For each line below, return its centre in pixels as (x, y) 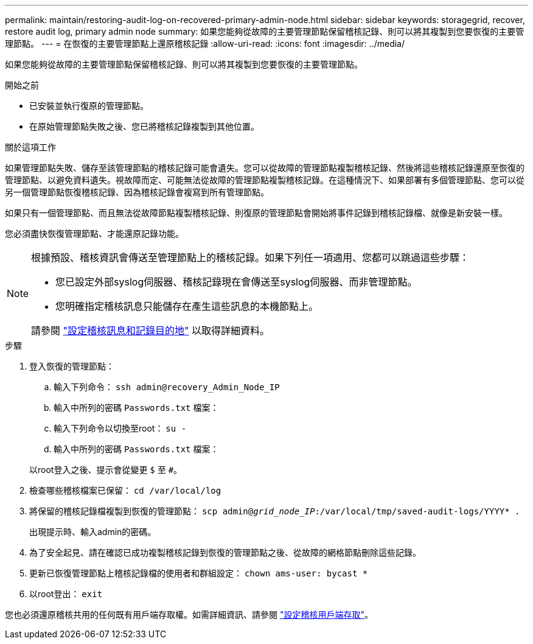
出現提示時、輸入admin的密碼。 (93, 532)
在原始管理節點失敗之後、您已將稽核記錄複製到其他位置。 (144, 126)
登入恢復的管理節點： (72, 366)
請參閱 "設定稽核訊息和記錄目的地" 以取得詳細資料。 (151, 331)
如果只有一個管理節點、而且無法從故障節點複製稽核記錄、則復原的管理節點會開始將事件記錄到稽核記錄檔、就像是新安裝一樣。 (256, 213)
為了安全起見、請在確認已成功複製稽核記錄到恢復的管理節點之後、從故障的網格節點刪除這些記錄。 (225, 552)
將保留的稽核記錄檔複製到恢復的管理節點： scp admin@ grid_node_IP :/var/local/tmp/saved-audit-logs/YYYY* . (275, 511)
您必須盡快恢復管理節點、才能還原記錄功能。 (94, 233)
